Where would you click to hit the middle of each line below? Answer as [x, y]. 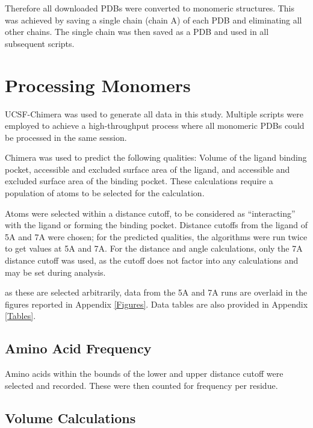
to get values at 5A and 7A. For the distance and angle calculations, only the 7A [154, 248]
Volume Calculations [70, 417]
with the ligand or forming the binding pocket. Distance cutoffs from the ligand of [156, 225]
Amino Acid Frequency [78, 348]
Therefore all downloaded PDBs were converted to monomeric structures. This [150, 8]
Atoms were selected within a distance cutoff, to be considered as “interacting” [150, 213]
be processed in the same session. [66, 137]
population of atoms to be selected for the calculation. [105, 193]
